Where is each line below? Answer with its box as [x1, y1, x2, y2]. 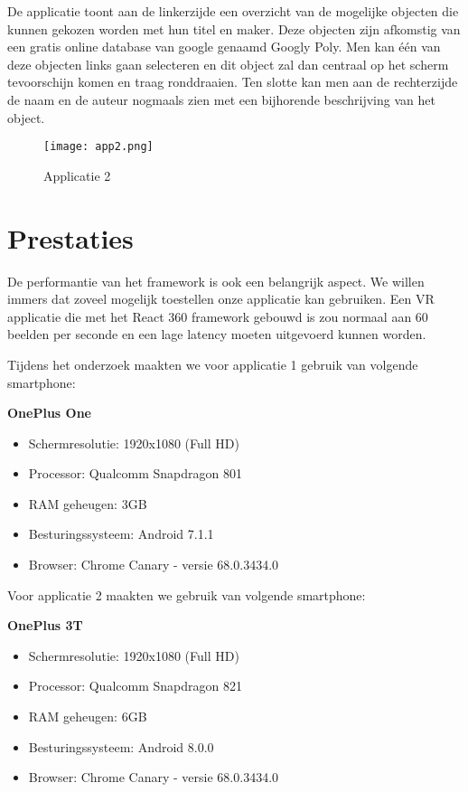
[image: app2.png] [43, 140, 154, 154]
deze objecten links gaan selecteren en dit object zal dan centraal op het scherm [7, 54, 449, 73]
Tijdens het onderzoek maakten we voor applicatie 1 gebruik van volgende [7, 354, 418, 373]
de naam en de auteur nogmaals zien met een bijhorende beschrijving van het [7, 90, 435, 108]
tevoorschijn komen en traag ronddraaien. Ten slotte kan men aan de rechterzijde [7, 72, 458, 91]
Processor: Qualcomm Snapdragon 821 [28, 676, 242, 695]
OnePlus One [7, 403, 91, 422]
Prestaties [7, 219, 134, 256]
